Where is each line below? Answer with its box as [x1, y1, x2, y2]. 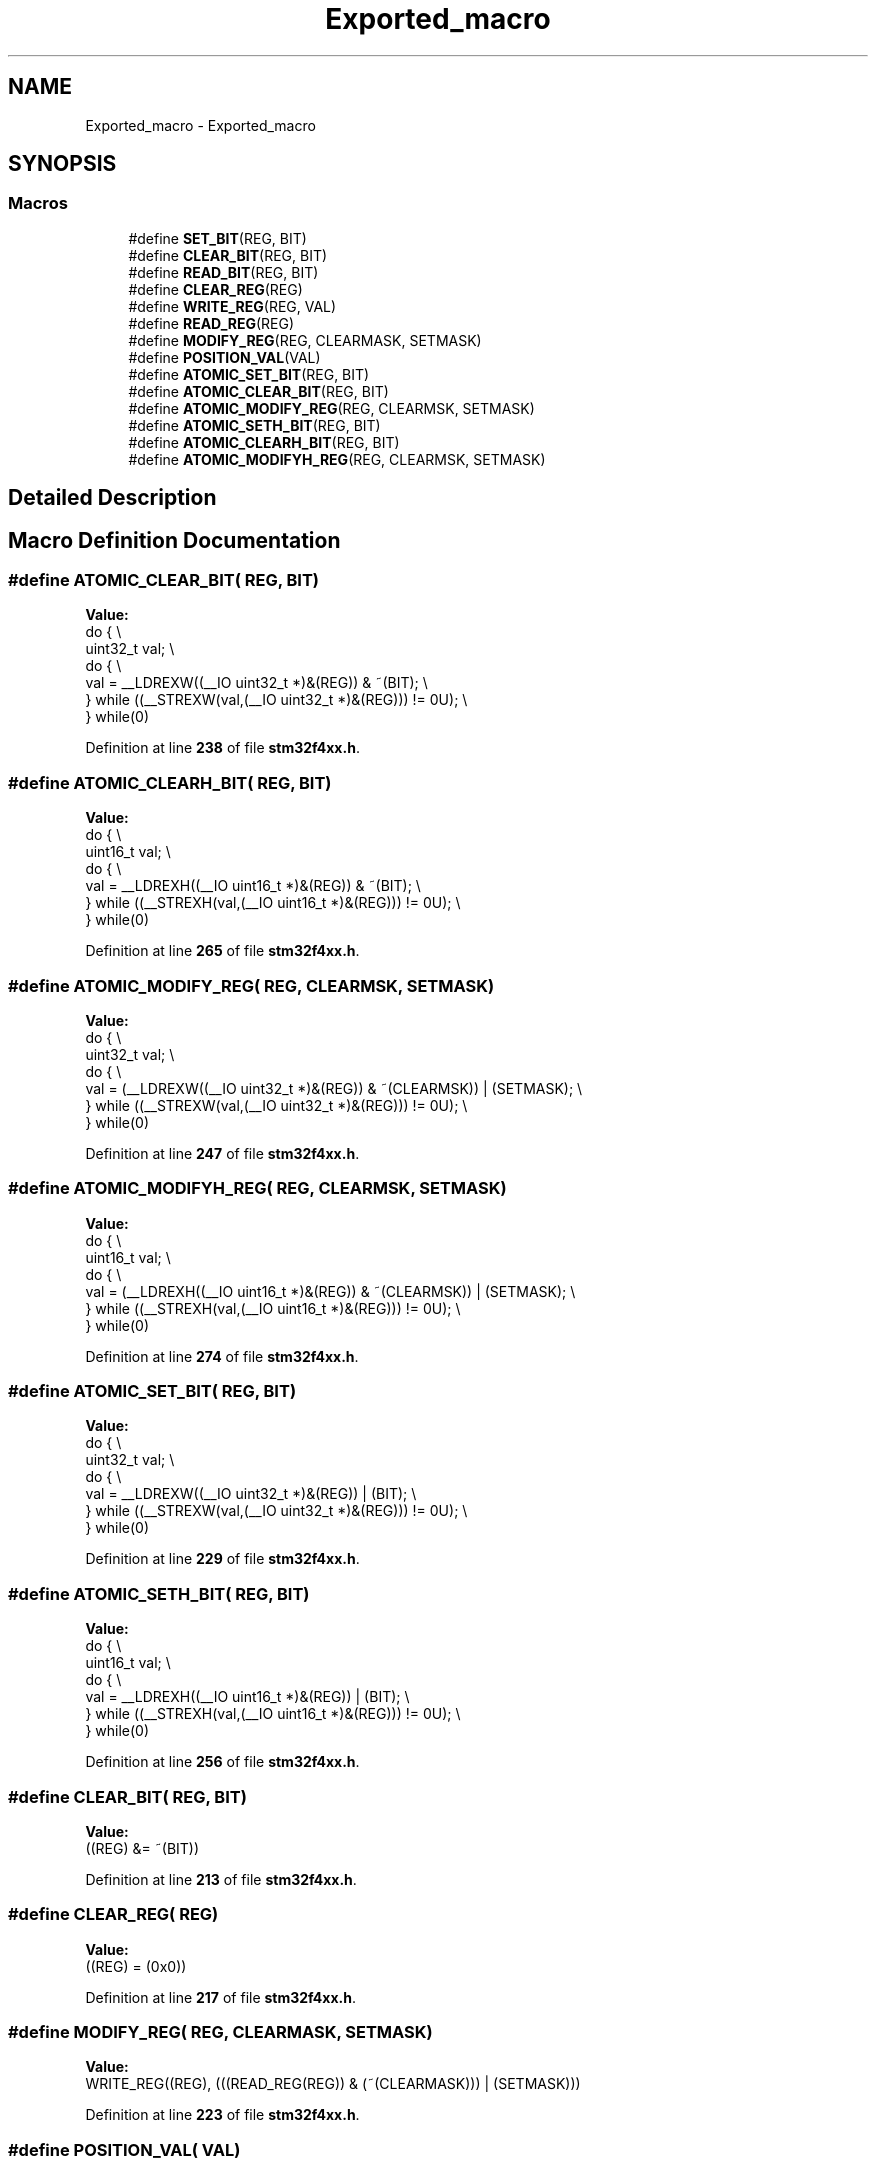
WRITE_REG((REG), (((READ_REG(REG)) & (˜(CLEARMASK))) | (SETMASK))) [85, 2075, 581, 2093]
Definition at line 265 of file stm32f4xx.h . [85, 942, 360, 960]
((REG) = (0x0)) [85, 1957, 187, 1975]
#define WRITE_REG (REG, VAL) [128, 297, 337, 315]
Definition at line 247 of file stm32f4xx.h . [85, 1144, 360, 1162]
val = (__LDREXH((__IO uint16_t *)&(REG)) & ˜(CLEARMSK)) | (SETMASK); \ [85, 1282, 576, 1300]
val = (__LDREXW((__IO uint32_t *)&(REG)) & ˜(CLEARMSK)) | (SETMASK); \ [85, 1079, 583, 1097]
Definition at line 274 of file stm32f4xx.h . [85, 1347, 359, 1365]
